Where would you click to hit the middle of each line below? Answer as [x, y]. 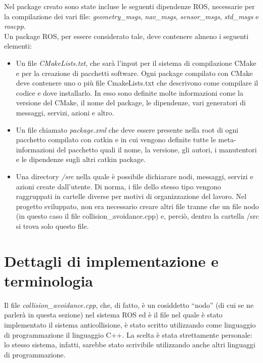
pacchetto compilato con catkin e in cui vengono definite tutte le [116, 139]
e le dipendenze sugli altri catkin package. [81, 159]
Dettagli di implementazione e [111, 260]
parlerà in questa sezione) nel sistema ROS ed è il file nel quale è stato [113, 315]
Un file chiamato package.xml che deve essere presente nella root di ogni [127, 129]
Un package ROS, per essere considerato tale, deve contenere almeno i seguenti [126, 36]
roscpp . [15, 26]
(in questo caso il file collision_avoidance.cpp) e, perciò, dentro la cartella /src [137, 216]
